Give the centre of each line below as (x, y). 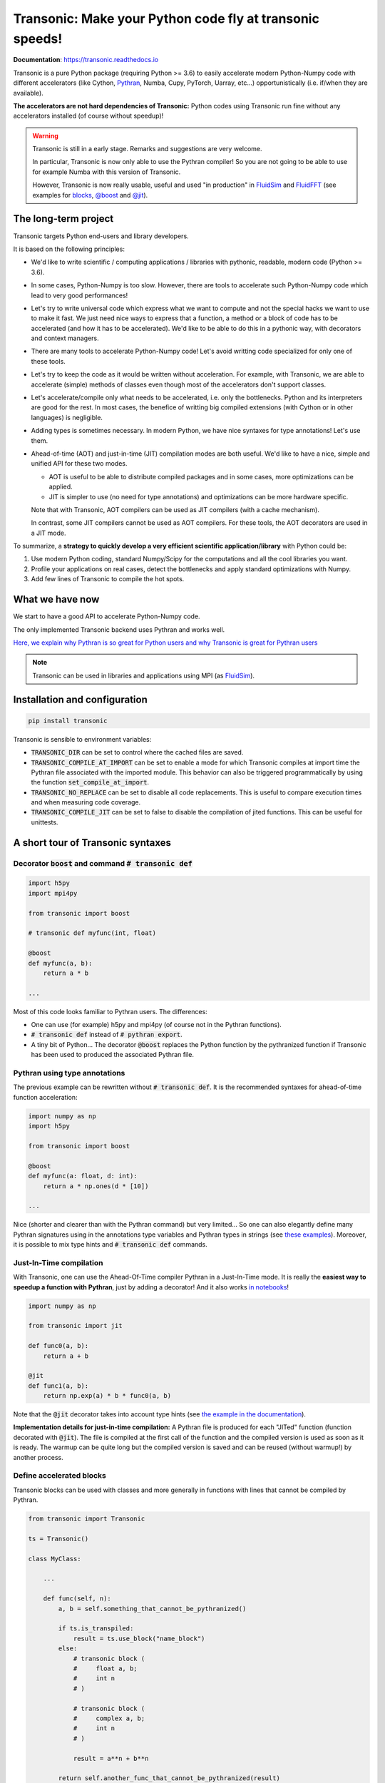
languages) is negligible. (67, 417)
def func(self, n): (77, 1599)
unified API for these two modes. (79, 464)
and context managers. (65, 338)
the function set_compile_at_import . (90, 782)
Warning (45, 136)
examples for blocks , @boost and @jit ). (90, 195)
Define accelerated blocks (60, 1476)
